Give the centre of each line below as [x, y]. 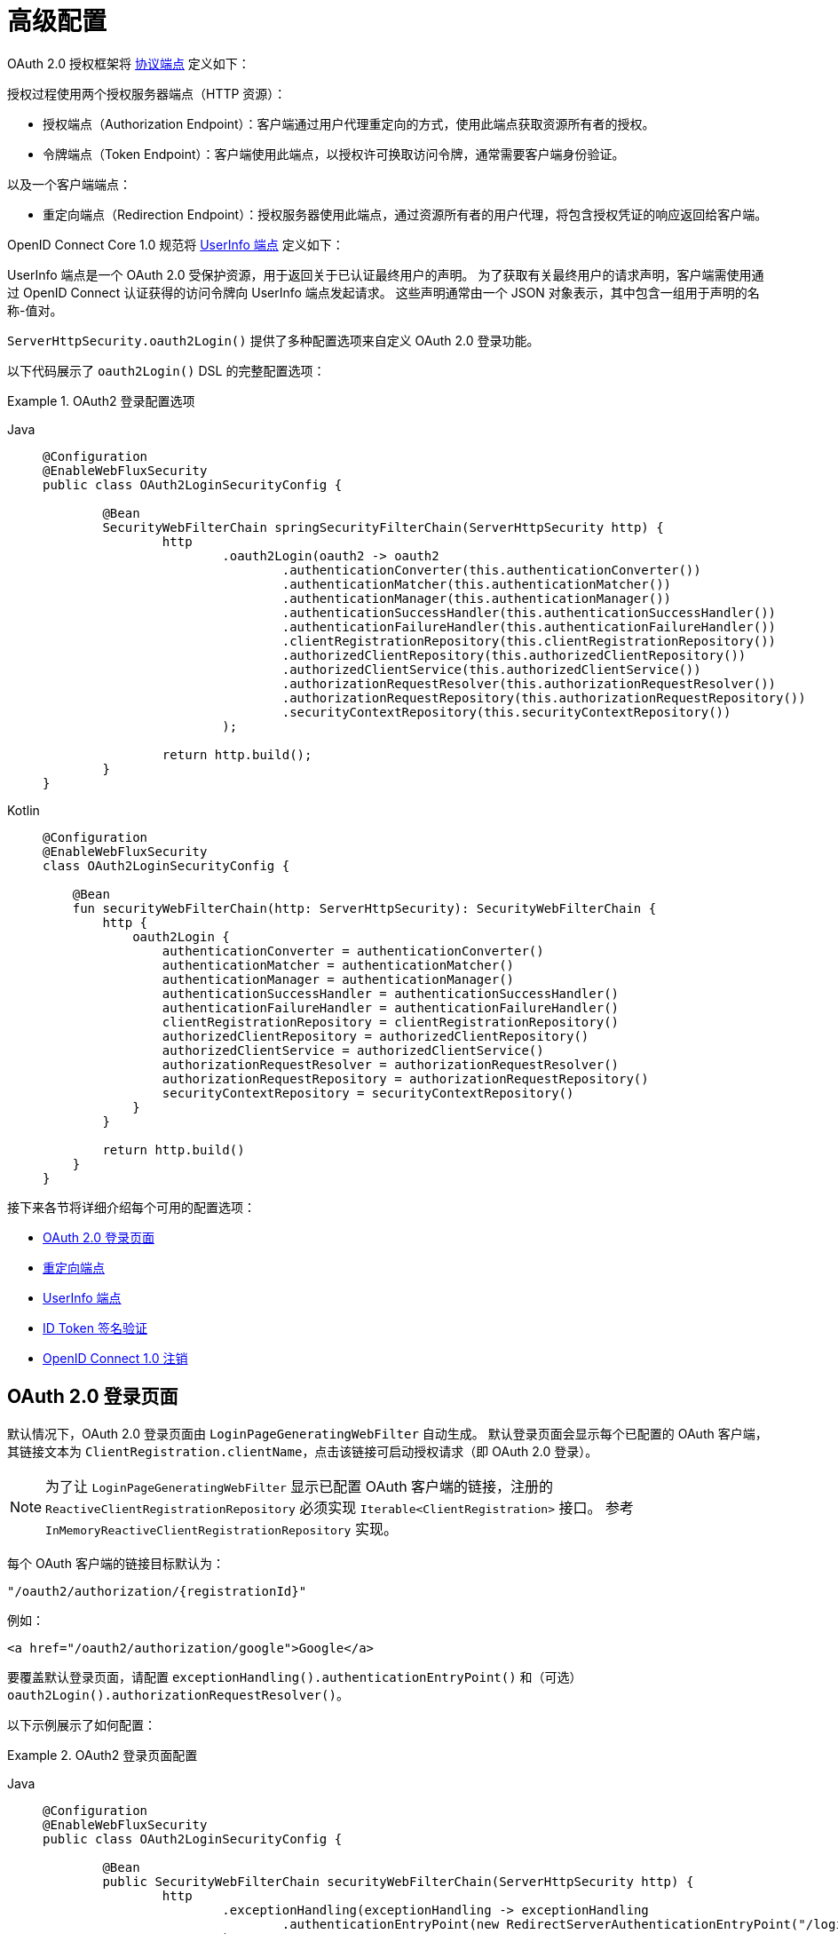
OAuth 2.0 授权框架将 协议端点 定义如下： [129, 63]
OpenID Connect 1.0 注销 [115, 1358]
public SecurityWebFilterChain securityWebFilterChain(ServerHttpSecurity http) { [398, 1881]
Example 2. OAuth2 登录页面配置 [103, 1755]
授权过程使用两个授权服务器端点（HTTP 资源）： [147, 93]
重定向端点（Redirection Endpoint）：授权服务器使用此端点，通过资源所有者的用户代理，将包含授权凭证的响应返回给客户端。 [405, 214]
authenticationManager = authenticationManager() [338, 979]
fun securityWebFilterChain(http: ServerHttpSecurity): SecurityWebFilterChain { [364, 908]
